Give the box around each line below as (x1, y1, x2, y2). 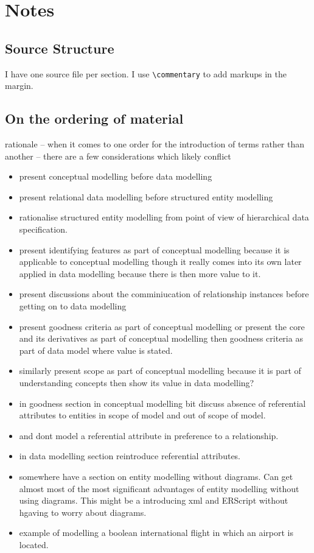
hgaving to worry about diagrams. (19, 505, 147, 518)
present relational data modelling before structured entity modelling (19, 190, 273, 203)
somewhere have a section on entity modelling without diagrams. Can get (19, 470, 293, 482)
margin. (5, 79, 33, 92)
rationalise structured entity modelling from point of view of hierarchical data (19, 211, 309, 224)
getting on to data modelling (19, 299, 127, 312)
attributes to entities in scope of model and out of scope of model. (19, 409, 266, 421)
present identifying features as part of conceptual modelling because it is (19, 243, 290, 256)
